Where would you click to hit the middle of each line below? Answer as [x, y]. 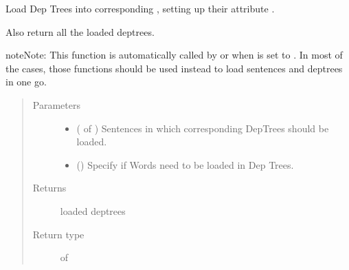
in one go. [26, 82]
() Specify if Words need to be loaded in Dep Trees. [185, 164]
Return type [58, 234]
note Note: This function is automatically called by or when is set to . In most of [174, 55]
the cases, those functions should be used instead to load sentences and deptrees [174, 68]
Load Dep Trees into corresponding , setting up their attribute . [140, 8]
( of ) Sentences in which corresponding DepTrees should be [203, 128]
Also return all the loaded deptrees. [80, 31]
